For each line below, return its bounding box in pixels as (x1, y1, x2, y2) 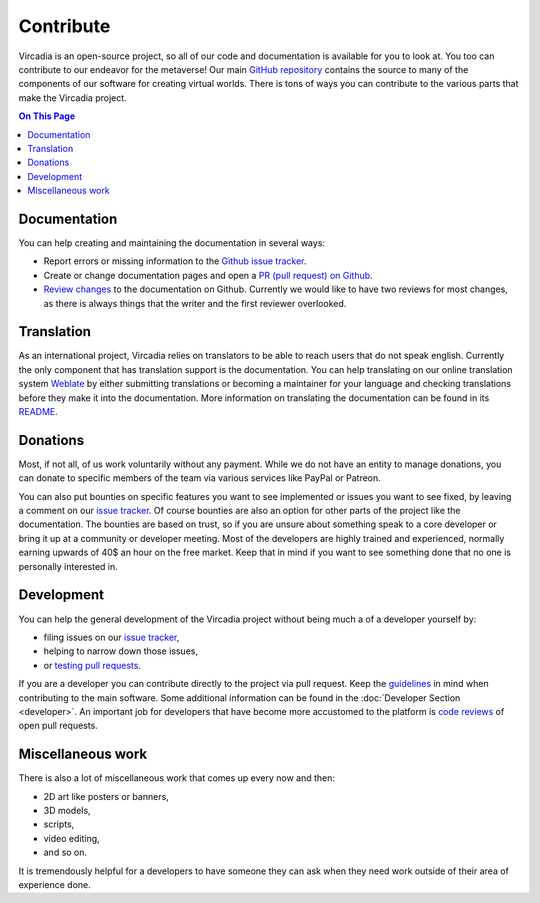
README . (18, 406, 59, 417)
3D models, (43, 804, 91, 816)
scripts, (43, 818, 75, 830)
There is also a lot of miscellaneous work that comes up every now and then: (18, 772, 335, 784)
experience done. (18, 878, 91, 890)
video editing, (43, 832, 100, 844)
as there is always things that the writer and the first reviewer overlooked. (43, 297, 347, 309)
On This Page (18, 110, 76, 122)
